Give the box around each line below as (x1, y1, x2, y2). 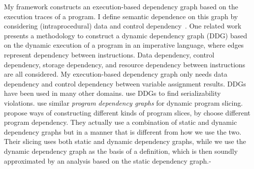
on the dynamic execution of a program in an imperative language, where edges (4, 40, 244, 50)
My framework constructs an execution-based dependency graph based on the (4, 1, 238, 11)
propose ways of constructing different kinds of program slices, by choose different (4, 107, 251, 117)
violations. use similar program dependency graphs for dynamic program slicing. (4, 97, 243, 108)
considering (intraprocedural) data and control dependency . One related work (4, 21, 242, 31)
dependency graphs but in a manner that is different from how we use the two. (4, 126, 242, 137)
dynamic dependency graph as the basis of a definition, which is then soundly (4, 145, 238, 156)
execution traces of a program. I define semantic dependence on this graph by (4, 11, 238, 21)
